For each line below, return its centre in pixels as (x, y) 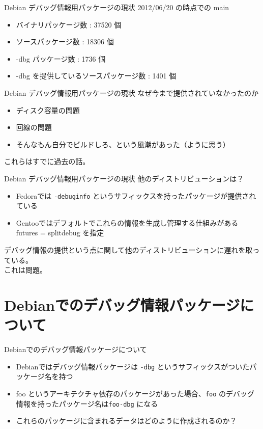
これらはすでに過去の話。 (47, 161)
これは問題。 (25, 270)
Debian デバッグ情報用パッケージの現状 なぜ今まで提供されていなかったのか (131, 92)
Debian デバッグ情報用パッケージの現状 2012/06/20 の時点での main (117, 7)
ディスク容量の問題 (48, 110)
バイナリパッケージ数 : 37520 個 (69, 24)
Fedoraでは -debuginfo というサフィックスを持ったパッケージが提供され (136, 195)
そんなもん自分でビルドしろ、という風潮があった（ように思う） (123, 144)
